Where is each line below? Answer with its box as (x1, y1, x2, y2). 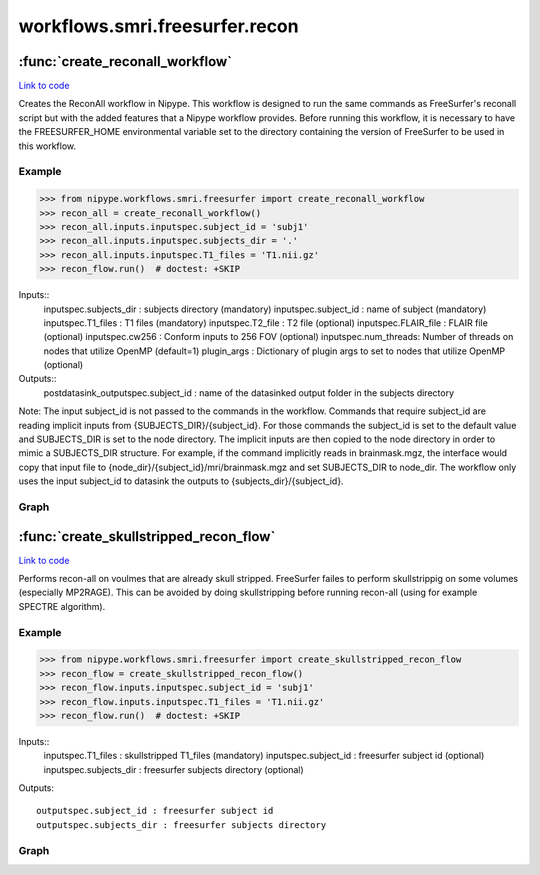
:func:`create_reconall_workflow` (18, 53, 233, 70)
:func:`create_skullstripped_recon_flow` (18, 528, 276, 545)
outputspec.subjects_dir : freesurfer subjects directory (36, 819, 327, 830)
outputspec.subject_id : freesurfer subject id (36, 805, 274, 817)
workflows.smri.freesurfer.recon (18, 15, 299, 37)
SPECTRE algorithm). (18, 600, 106, 612)
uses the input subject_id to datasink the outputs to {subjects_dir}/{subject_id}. (18, 475, 344, 487)
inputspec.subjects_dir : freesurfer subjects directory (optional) (43, 763, 304, 775)
